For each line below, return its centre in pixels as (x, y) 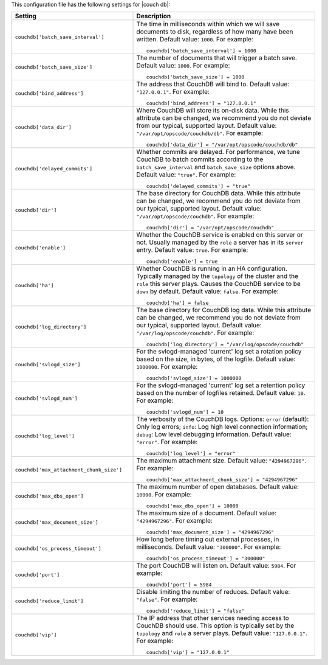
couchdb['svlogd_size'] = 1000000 (194, 378)
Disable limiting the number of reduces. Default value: (213, 592)
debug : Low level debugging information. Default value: (214, 434)
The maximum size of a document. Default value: (206, 513)
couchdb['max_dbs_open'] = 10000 (192, 506)
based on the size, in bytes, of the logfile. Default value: (216, 359)
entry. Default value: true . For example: (192, 250)
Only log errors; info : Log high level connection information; (222, 427)
